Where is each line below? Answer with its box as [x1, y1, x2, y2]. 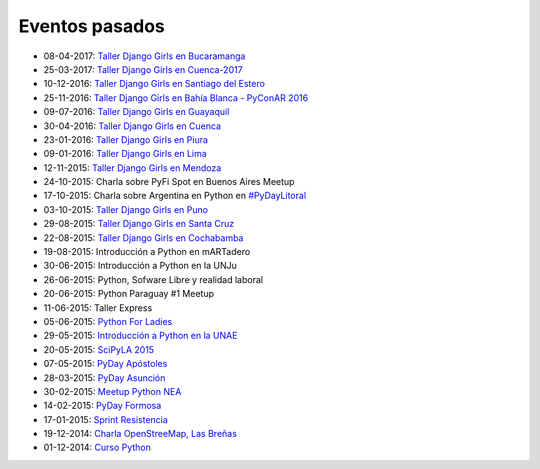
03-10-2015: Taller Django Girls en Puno [43, 203, 209, 215]
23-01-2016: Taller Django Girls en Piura [43, 133, 209, 145]
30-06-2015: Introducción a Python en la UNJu [43, 260, 237, 272]
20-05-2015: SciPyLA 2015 [43, 343, 155, 355]
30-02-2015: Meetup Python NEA [43, 385, 182, 397]
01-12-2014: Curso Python [43, 441, 152, 454]
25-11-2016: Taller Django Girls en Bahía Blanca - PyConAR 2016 [43, 91, 309, 104]
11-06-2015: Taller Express [43, 301, 153, 314]
